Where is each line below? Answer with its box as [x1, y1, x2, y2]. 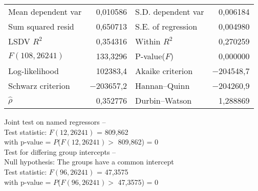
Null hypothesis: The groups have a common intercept [4, 156, 174, 167]
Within [135, 35, 161, 47]
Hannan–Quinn [135, 80, 190, 91]
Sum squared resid [8, 20, 74, 32]
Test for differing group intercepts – [4, 146, 116, 157]
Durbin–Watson [135, 94, 192, 106]
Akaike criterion [135, 65, 193, 77]
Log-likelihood [8, 65, 59, 77]
